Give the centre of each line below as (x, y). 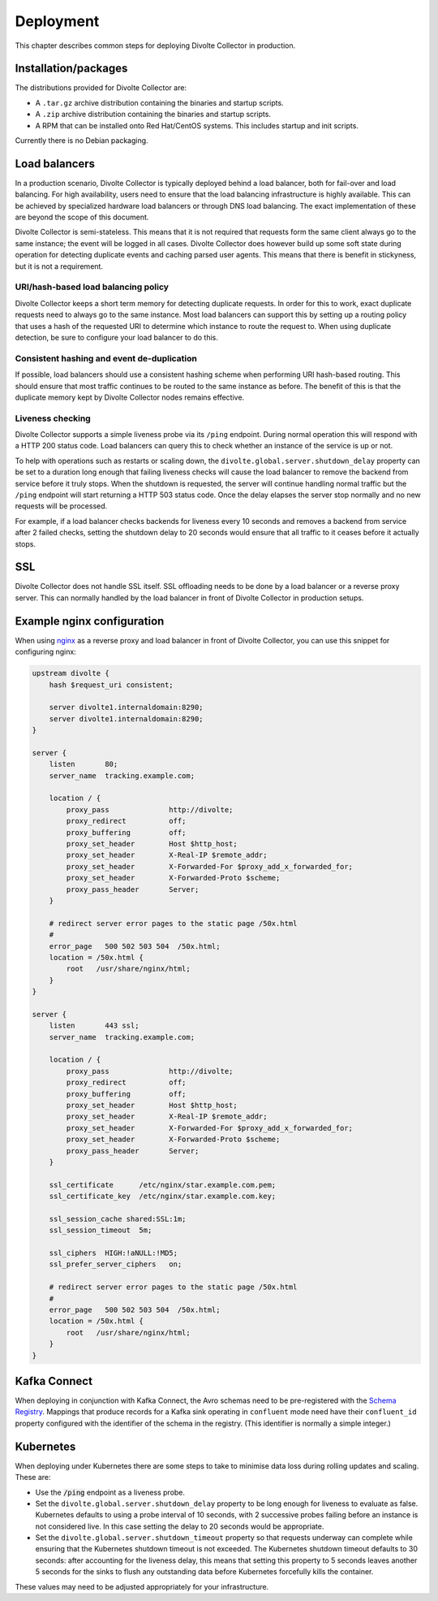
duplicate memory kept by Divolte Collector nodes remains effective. (130, 397)
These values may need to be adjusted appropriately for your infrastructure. (142, 1586)
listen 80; (84, 764)
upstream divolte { (71, 673)
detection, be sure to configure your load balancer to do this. (117, 337)
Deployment (57, 21)
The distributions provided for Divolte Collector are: (101, 88)
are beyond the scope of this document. (82, 217)
